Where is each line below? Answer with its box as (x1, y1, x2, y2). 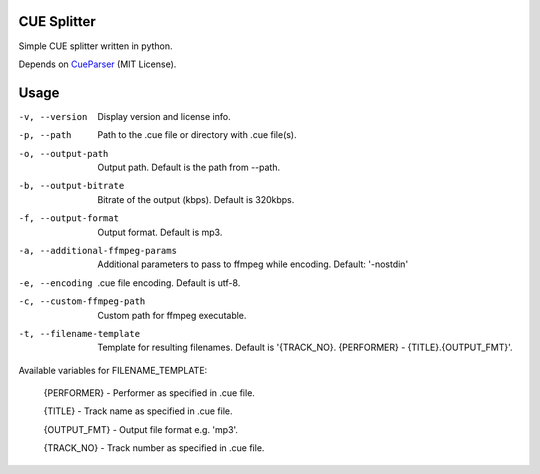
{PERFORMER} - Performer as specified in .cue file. (43, 387, 255, 399)
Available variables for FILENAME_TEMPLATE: (18, 364, 208, 376)
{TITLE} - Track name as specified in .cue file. (43, 405, 234, 417)
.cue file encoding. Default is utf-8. (97, 276, 241, 289)
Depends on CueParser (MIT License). (18, 58, 177, 70)
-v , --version (18, 111, 88, 122)
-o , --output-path (18, 148, 109, 159)
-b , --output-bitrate (18, 180, 125, 192)
